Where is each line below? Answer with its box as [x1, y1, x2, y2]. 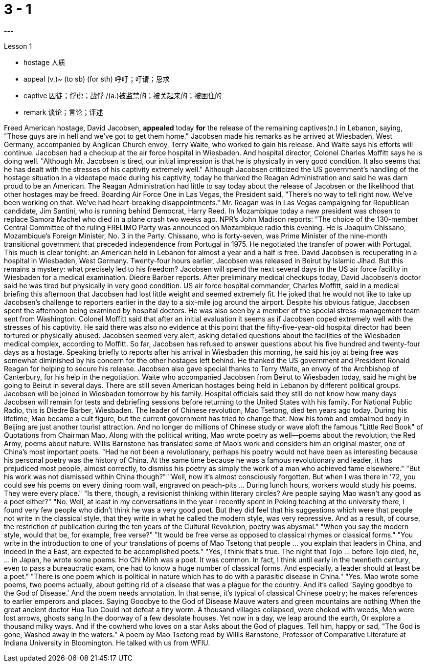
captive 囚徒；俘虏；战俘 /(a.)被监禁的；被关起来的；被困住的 [23, 91, 222, 100]
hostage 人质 [23, 58, 66, 66]
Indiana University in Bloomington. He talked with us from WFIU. [4, 638, 210, 647]
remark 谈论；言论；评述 [23, 107, 103, 116]
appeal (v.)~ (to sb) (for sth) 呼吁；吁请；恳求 [23, 74, 170, 83]
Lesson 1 [4, 42, 32, 50]
